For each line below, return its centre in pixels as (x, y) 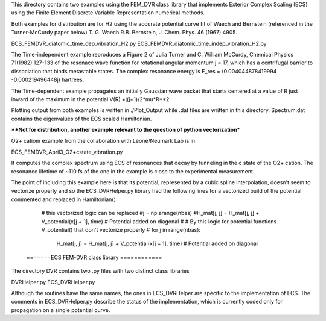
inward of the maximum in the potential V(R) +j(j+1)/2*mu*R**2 (90, 99)
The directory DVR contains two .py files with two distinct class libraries (100, 271)
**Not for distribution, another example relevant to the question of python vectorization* (126, 130)
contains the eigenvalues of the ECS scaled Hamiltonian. (81, 119)
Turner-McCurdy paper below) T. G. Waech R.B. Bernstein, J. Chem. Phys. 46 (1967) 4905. (124, 33)
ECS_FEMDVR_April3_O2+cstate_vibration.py (67, 152)
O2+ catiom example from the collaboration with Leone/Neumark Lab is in (103, 141)
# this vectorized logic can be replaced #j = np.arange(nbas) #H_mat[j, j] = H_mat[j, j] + (150, 213)
